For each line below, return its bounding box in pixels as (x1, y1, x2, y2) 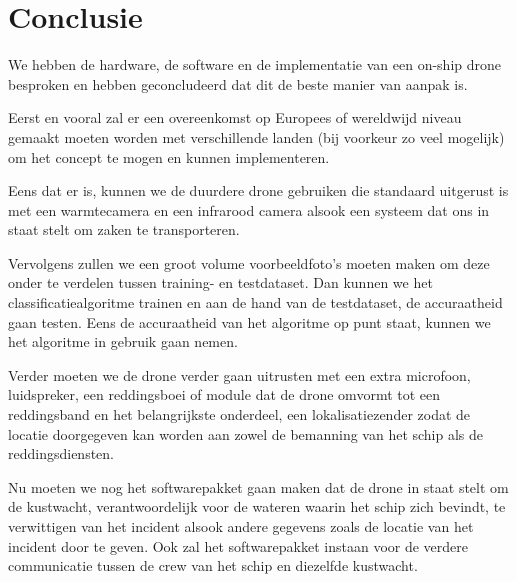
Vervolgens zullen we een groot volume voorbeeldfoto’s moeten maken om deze (8, 252, 490, 273)
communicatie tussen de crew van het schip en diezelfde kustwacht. (8, 555, 418, 576)
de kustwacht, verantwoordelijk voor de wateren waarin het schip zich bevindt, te (8, 496, 506, 517)
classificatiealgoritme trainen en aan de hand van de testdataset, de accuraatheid (8, 292, 503, 313)
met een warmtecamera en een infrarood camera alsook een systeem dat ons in (8, 199, 490, 220)
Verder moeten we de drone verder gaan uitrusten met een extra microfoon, (8, 364, 471, 385)
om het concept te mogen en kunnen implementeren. (8, 146, 330, 167)
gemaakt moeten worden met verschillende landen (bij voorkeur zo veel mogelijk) (8, 126, 505, 147)
